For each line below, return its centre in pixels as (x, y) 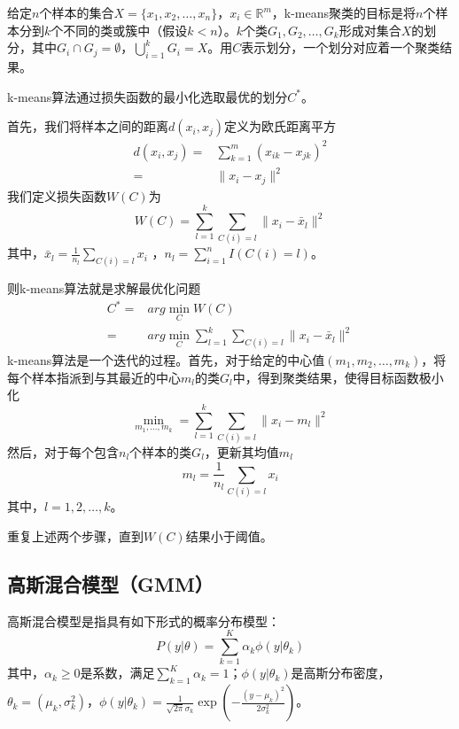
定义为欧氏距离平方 (280, 126)
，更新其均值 (241, 451)
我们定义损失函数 (57, 195)
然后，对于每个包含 (63, 451)
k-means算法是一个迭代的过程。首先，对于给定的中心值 (166, 360)
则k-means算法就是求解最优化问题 (104, 288)
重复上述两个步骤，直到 (75, 535)
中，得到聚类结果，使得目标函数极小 (338, 377)
